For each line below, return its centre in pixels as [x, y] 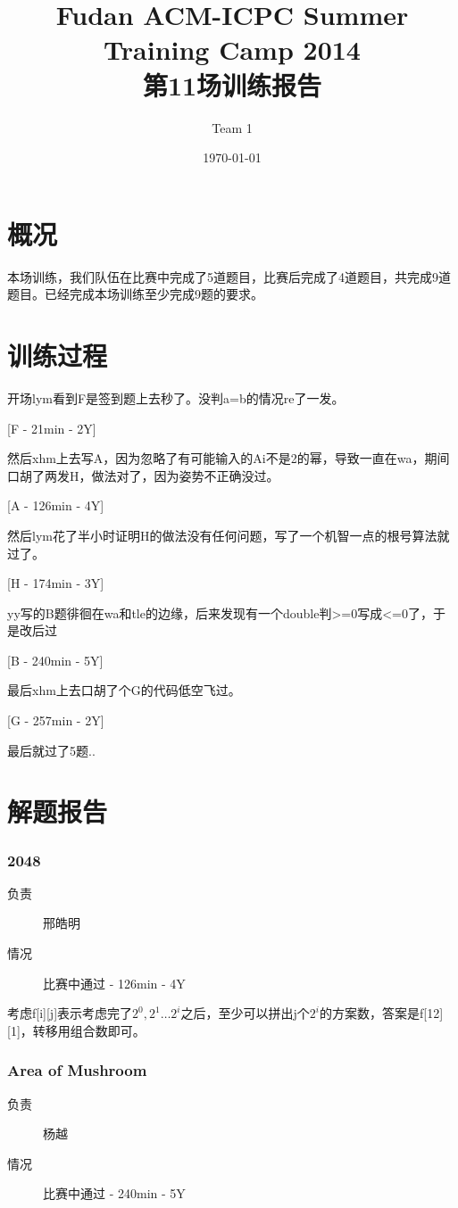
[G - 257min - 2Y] [56, 720]
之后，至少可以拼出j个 [245, 1013]
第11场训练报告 [232, 84]
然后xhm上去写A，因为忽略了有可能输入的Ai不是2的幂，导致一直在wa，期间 [229, 458]
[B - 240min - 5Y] [55, 660]
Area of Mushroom [77, 1070]
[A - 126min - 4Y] [56, 505]
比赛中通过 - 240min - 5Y [114, 1193]
